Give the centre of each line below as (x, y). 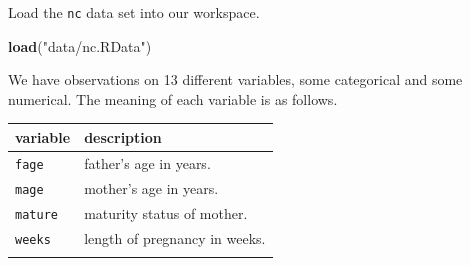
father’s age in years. (147, 162)
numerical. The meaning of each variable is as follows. (173, 98)
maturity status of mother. (166, 212)
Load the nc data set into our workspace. (134, 12)
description (123, 136)
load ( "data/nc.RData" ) (80, 45)
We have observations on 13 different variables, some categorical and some (235, 79)
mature (36, 214)
